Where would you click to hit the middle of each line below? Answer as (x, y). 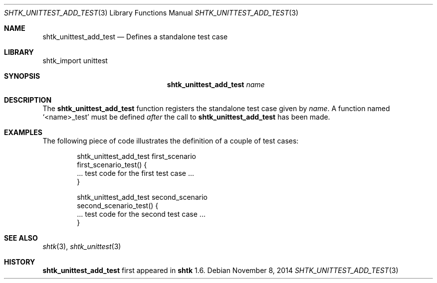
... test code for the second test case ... (141, 214)
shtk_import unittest (75, 61)
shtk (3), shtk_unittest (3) (82, 246)
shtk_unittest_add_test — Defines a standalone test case (135, 37)
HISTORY (20, 262)
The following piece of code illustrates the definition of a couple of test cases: (171, 141)
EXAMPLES (23, 132)
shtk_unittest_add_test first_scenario (136, 156)
